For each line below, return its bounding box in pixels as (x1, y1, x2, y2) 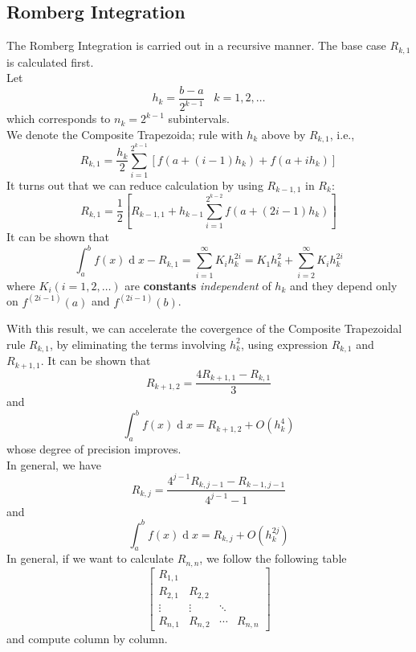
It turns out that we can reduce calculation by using (6, 176, 263, 193)
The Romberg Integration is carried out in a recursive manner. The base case (6, 37, 386, 54)
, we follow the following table (199, 550, 347, 567)
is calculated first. (6, 53, 94, 70)
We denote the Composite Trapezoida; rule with (6, 125, 243, 142)
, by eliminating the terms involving (49, 335, 226, 352)
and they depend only (289, 277, 398, 293)
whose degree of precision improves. (6, 441, 181, 457)
